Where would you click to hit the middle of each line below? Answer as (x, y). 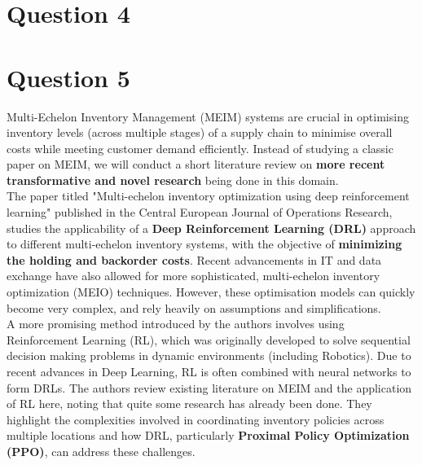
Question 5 (68, 77)
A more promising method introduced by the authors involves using (176, 324)
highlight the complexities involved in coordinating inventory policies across (196, 419)
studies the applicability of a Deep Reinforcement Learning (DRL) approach (211, 228)
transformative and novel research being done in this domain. (173, 180)
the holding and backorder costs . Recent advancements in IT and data (194, 259)
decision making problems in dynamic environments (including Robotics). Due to (209, 355)
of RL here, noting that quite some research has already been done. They (189, 404)
